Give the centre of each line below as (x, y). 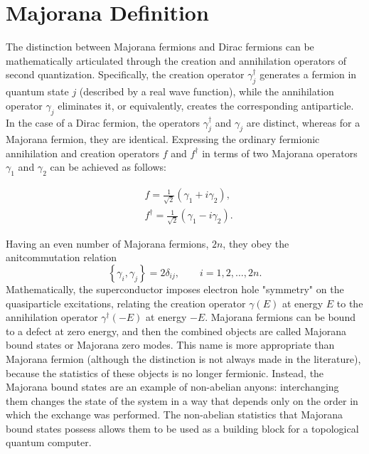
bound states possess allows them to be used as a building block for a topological (182, 428)
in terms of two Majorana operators (280, 153)
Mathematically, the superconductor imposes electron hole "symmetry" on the (175, 289)
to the (350, 303)
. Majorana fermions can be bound (280, 317)
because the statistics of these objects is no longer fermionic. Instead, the (165, 373)
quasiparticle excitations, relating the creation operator (126, 303)
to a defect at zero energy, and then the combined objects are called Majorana (176, 331)
